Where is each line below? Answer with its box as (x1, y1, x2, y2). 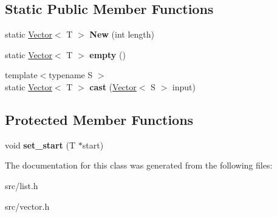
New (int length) (89, 28, 155, 41)
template (5, 68, 38, 81)
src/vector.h (5, 199, 50, 212)
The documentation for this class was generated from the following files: (5, 159, 273, 172)
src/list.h (5, 179, 38, 192)
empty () (89, 48, 126, 61)
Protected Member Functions (5, 110, 194, 129)
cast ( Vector (89, 80, 137, 93)
